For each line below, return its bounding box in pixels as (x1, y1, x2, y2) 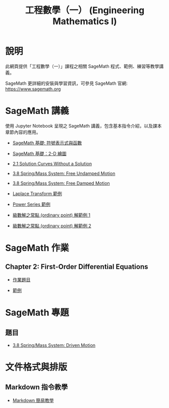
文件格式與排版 (5, 362, 68, 373)
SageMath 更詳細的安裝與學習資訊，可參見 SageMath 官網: (5, 80, 128, 86)
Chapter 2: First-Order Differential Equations (5, 263, 148, 271)
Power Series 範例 (12, 201, 50, 207)
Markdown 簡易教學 (12, 397, 54, 403)
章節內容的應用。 (5, 129, 41, 135)
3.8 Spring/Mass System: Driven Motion (12, 342, 96, 348)
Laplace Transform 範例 (12, 190, 62, 197)
